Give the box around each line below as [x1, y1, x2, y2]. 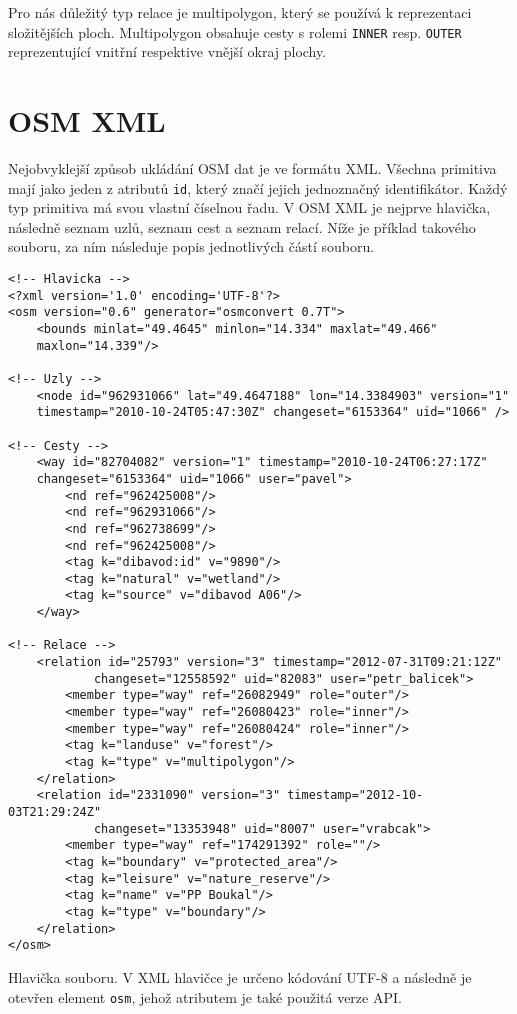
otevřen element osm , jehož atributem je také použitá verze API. [8, 986, 402, 1007]
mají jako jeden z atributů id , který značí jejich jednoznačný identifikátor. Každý [8, 177, 508, 198]
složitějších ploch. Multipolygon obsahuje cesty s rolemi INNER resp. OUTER [8, 21, 462, 42]
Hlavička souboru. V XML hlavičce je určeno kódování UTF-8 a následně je [8, 966, 472, 987]
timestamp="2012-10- [287, 788, 424, 803]
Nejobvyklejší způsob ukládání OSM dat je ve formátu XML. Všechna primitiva [8, 157, 497, 178]
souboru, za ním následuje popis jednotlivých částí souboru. [8, 236, 375, 257]
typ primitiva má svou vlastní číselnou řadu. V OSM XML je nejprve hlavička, [8, 197, 491, 218]
